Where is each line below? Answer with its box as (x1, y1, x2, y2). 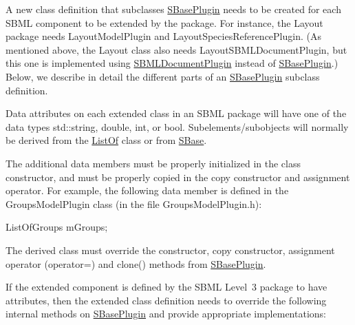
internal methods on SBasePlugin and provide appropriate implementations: (6, 306, 326, 321)
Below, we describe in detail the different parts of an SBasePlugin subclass (6, 69, 320, 83)
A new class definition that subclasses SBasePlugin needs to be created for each (6, 2, 341, 16)
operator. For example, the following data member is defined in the (6, 183, 289, 198)
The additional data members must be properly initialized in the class (6, 156, 301, 170)
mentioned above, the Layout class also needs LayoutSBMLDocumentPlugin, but (6, 42, 347, 56)
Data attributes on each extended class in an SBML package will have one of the (6, 106, 347, 120)
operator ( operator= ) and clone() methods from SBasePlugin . (6, 256, 266, 271)
